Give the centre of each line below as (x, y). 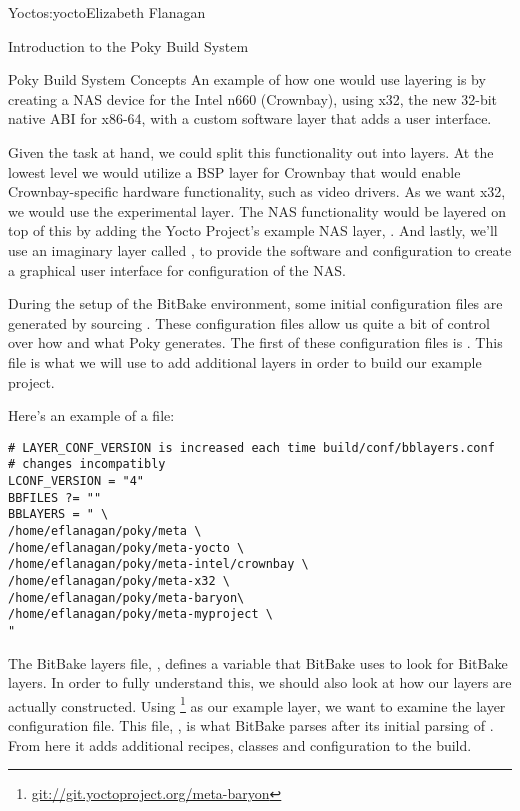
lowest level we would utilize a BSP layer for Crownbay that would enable (234, 171)
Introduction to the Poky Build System (128, 45)
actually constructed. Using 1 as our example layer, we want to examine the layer (257, 704)
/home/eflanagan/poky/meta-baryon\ (126, 597)
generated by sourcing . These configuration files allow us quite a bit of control (249, 322)
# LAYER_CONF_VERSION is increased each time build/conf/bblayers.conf (251, 447)
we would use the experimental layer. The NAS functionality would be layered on (257, 210)
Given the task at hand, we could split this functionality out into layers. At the (251, 151)
